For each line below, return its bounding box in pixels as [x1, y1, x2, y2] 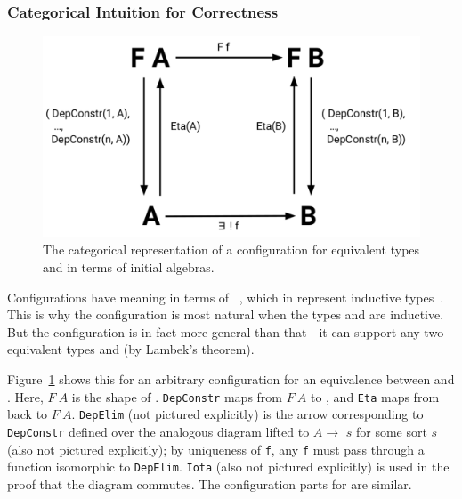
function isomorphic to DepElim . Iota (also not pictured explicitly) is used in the [7, 457, 450, 476]
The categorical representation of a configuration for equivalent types [43, 240, 420, 259]
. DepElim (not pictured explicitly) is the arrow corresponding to [71, 405, 424, 423]
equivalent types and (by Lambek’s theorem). [7, 340, 255, 358]
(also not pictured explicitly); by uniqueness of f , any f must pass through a [7, 439, 425, 458]
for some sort [355, 422, 427, 440]
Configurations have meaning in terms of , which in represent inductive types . [7, 287, 444, 306]
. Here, [7, 387, 44, 406]
